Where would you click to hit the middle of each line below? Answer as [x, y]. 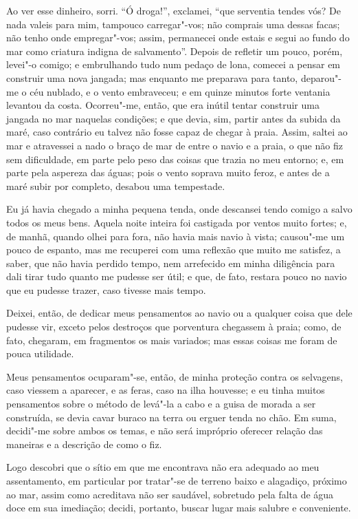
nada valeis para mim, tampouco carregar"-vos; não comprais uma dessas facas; [173, 24]
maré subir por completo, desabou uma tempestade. [116, 186]
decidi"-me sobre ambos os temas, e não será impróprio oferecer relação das [165, 431]
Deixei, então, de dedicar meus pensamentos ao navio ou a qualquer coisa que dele [179, 313]
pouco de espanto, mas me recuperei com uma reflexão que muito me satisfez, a [174, 250]
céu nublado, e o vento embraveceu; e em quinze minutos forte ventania [180, 91]
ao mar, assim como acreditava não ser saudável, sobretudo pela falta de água [170, 494]
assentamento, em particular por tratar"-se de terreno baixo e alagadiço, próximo [177, 480]
